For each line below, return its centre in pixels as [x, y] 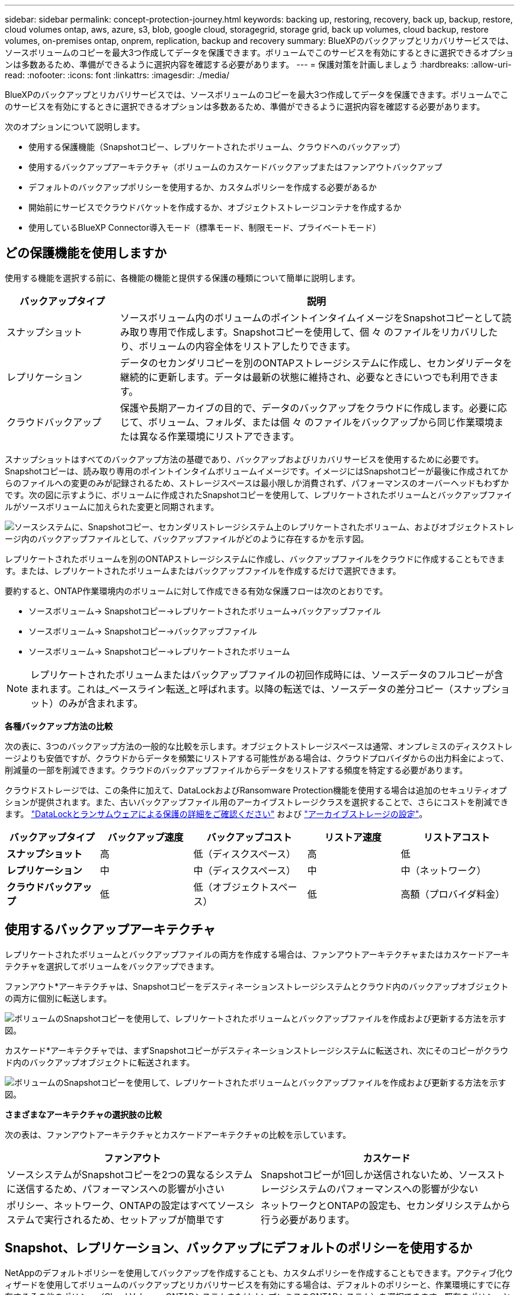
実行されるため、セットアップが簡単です [134, 1219]
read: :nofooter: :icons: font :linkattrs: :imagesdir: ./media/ [117, 75]
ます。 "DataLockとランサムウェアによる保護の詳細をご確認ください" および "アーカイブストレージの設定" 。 [216, 814]
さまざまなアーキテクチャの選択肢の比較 [84, 1114]
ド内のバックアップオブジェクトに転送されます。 [100, 1062]
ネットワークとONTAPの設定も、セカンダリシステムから [386, 1205]
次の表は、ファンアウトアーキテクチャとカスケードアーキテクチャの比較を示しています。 [178, 1134]
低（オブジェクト [231, 887]
